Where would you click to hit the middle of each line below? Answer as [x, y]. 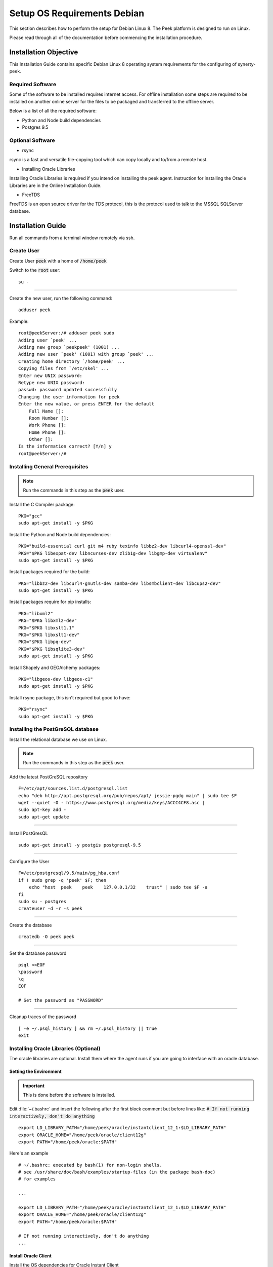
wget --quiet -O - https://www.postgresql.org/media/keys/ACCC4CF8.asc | [112, 803]
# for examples [37, 1179]
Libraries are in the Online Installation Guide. [56, 185]
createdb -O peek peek [47, 937]
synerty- [247, 64]
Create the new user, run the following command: [61, 299]
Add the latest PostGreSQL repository [49, 777]
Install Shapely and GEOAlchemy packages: [55, 667]
